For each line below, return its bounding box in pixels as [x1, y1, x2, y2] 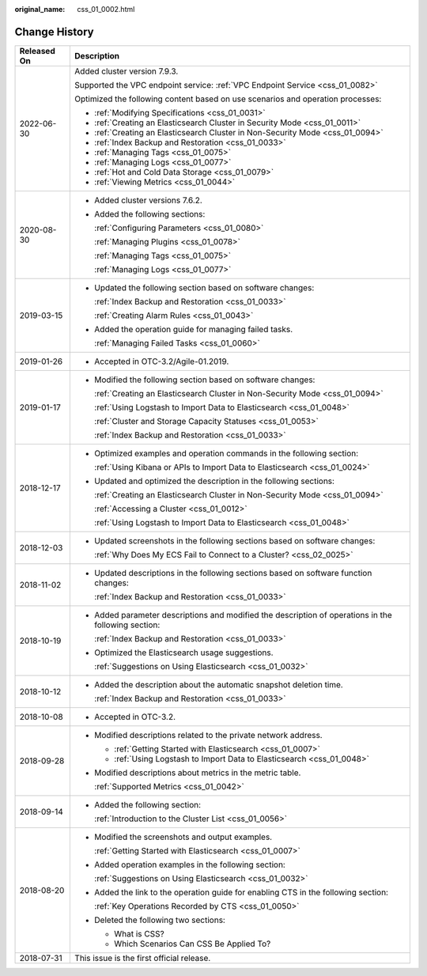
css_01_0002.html [77, 5, 135, 13]
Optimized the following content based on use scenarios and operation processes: [74, 93, 382, 104]
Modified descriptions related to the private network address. [94, 729, 323, 740]
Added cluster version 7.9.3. [74, 66, 179, 77]
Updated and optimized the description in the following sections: [94, 475, 335, 486]
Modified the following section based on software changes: [94, 374, 316, 385]
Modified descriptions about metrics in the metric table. [94, 767, 301, 778]
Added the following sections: [94, 208, 206, 219]
